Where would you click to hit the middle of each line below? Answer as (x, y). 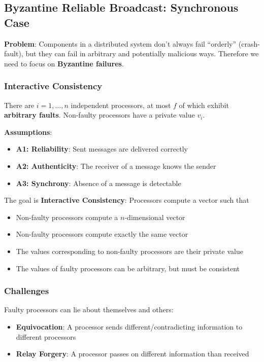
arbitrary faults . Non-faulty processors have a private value (100, 115)
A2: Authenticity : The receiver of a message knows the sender (116, 166)
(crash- (249, 43)
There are (19, 105)
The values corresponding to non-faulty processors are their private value (129, 251)
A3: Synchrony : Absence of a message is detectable (98, 183)
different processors (46, 336)
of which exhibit (204, 105)
